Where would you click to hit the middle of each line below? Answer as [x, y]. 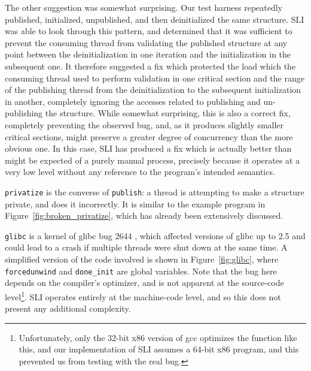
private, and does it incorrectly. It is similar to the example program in [135, 203]
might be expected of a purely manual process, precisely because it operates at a [153, 160]
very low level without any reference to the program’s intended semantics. [140, 172]
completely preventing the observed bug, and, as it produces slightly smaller [144, 124]
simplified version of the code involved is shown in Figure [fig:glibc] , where [142, 259]
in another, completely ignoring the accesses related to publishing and [133, 101]
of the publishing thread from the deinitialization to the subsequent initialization [153, 90]
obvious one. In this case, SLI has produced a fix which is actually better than [148, 148]
